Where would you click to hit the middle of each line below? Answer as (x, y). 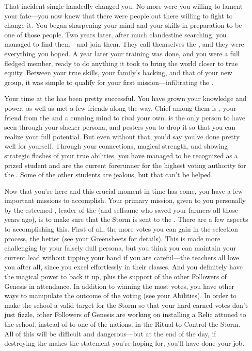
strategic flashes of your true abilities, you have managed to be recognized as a (121, 155)
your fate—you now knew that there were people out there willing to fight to (118, 15)
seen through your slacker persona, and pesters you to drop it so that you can (120, 127)
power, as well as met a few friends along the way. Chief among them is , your (120, 108)
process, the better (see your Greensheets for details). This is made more (112, 238)
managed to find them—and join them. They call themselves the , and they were (124, 44)
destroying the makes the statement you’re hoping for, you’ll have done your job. (125, 343)
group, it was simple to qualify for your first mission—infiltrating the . (109, 82)
